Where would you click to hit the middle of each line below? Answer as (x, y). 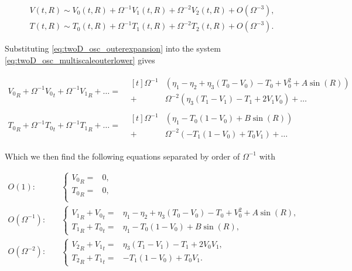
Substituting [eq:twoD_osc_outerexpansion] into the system (113, 48)
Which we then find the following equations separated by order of (122, 156)
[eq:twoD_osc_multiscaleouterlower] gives (80, 60)
